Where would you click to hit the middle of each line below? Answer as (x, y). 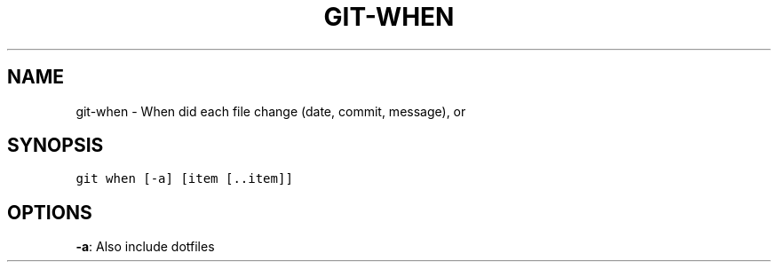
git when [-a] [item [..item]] (184, 179)
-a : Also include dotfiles (145, 247)
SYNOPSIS (56, 146)
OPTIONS (50, 212)
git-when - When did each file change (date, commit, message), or (271, 111)
